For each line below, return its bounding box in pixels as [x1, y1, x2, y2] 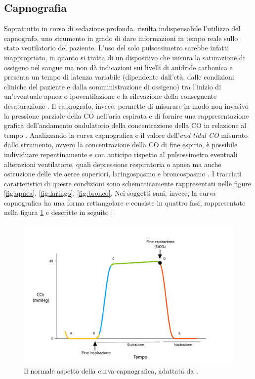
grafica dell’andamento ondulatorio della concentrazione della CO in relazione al [4, 120, 247, 130]
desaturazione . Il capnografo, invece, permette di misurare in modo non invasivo [4, 100, 249, 111]
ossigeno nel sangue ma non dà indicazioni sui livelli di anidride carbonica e [4, 62, 233, 72]
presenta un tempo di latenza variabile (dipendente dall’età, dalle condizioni [4, 72, 234, 82]
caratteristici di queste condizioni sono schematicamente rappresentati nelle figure [4, 178, 251, 188]
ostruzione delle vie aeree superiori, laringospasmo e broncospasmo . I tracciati [4, 168, 242, 179]
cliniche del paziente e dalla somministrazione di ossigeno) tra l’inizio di [4, 81, 221, 91]
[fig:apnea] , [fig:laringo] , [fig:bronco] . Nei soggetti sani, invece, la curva [4, 188, 216, 198]
